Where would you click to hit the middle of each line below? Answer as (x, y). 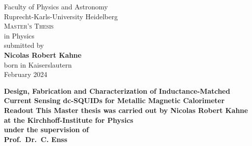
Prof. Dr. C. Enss (36, 139)
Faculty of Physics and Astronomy (56, 6)
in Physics (19, 35)
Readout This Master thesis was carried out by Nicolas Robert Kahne (126, 110)
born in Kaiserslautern (38, 64)
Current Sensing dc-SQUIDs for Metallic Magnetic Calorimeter (114, 100)
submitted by (24, 45)
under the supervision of (46, 129)
